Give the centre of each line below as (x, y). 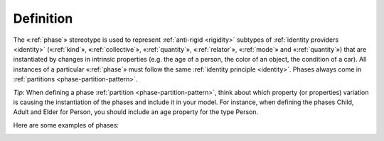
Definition (43, 18)
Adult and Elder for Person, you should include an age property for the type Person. (136, 112)
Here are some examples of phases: (66, 125)
